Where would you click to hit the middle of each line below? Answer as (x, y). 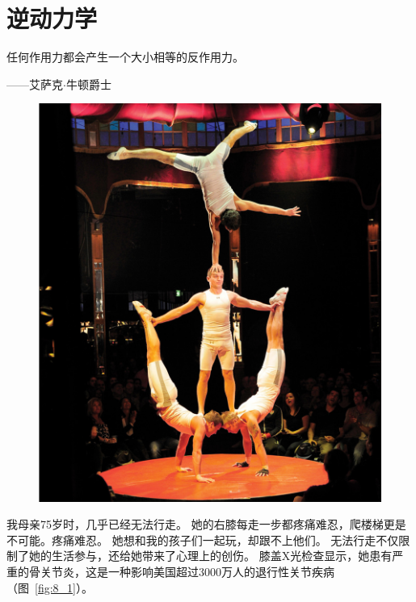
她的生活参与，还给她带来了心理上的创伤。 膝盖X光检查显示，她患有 (210, 556)
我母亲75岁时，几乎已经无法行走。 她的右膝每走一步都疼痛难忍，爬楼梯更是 (206, 524)
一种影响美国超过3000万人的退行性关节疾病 (221, 572)
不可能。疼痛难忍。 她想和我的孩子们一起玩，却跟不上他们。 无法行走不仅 (203, 539)
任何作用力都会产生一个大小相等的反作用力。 (125, 57)
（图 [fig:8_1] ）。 (50, 587)
